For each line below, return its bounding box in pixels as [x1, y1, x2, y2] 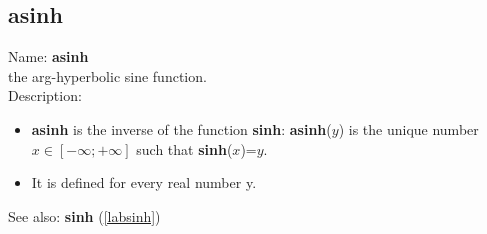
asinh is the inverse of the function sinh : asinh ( [31, 118, 332, 139]
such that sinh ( [136, 138, 233, 159]
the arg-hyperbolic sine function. [8, 65, 207, 86]
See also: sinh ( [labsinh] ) [8, 205, 161, 226]
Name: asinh [8, 46, 89, 67]
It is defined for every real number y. [31, 172, 257, 193]
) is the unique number [338, 118, 479, 139]
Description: [8, 85, 82, 106]
